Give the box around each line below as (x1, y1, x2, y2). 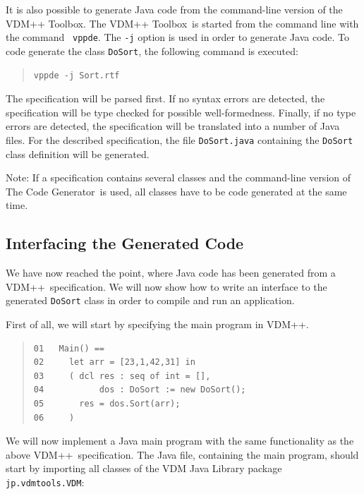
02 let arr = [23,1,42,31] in (33, 357, 195, 368)
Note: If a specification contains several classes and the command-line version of (6, 170, 351, 185)
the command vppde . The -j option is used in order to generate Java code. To (6, 30, 350, 44)
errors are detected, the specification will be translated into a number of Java (6, 119, 340, 133)
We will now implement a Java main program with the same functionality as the (6, 433, 354, 448)
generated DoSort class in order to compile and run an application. (6, 293, 295, 308)
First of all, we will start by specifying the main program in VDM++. (6, 316, 309, 331)
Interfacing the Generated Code (6, 232, 244, 254)
